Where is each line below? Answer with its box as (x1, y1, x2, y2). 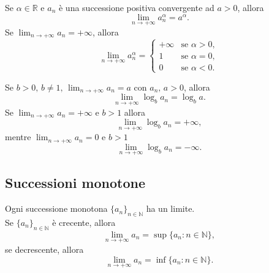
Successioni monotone (5, 173, 146, 192)
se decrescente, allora (5, 242, 84, 255)
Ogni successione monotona (5, 202, 108, 215)
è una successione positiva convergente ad (58, 1, 214, 13)
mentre (5, 130, 31, 143)
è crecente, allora (52, 215, 116, 228)
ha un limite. (146, 202, 195, 215)
